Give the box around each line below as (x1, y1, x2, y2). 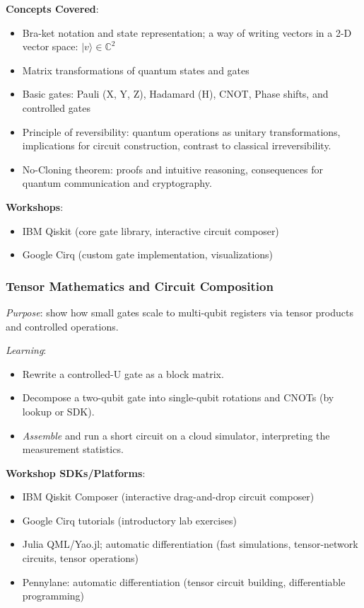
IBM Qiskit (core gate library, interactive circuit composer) (22, 223, 279, 238)
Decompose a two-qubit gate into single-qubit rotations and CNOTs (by (22, 390, 334, 405)
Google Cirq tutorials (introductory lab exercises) (22, 512, 237, 527)
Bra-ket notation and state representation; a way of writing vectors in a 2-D (22, 25, 352, 40)
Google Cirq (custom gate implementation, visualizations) (22, 247, 274, 262)
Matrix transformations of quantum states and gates (22, 62, 249, 77)
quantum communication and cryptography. (22, 176, 212, 190)
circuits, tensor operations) (22, 551, 139, 566)
